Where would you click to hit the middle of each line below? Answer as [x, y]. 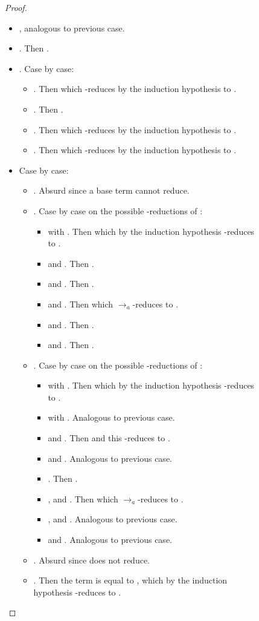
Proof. [16, 7]
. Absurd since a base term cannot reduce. [111, 190]
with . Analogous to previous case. [111, 417]
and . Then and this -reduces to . [109, 438]
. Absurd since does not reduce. [92, 560]
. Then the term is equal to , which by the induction [130, 580]
